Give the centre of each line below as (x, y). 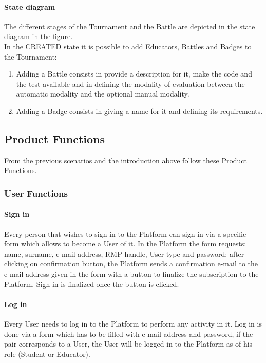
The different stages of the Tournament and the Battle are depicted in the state (130, 26)
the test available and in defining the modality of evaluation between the (130, 83)
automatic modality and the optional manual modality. (103, 94)
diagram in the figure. (39, 36)
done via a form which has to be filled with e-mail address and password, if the (129, 333)
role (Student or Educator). (47, 354)
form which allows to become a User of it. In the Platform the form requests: (125, 244)
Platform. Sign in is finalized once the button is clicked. (92, 284)
